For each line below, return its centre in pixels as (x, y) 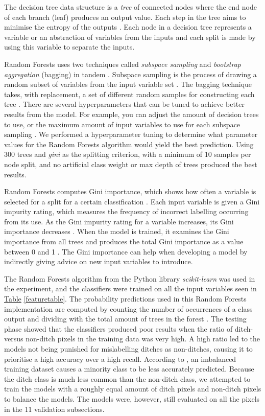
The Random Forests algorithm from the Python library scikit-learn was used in (130, 278)
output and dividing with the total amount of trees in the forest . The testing (125, 319)
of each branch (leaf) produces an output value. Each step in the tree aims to (125, 17)
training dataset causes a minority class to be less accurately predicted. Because (129, 369)
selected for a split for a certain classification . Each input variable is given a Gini (132, 201)
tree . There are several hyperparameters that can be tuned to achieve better (124, 104)
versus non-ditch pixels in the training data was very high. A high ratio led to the (132, 339)
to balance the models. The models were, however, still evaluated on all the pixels (132, 398)
